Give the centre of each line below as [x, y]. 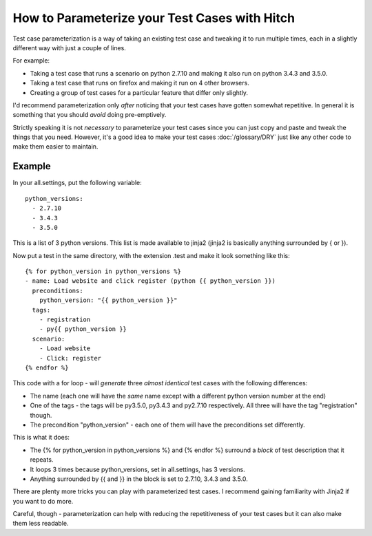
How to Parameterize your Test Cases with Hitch [154, 18]
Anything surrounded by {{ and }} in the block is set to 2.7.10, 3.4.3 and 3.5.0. [139, 479]
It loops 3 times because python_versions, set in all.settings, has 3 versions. [137, 469]
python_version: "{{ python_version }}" [108, 300]
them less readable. [41, 524]
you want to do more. [43, 501]
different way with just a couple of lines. [70, 47]
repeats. [42, 460]
